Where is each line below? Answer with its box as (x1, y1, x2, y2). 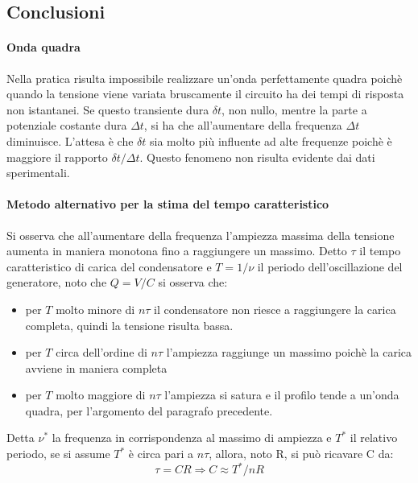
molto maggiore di (56, 386, 146, 403)
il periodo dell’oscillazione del (257, 258, 403, 275)
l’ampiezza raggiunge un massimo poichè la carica (166, 344, 412, 361)
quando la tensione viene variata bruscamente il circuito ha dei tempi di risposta (6, 85, 404, 102)
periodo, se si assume (6, 445, 110, 462)
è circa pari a (128, 445, 194, 462)
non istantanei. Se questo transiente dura (6, 101, 209, 118)
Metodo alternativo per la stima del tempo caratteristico (6, 196, 329, 213)
